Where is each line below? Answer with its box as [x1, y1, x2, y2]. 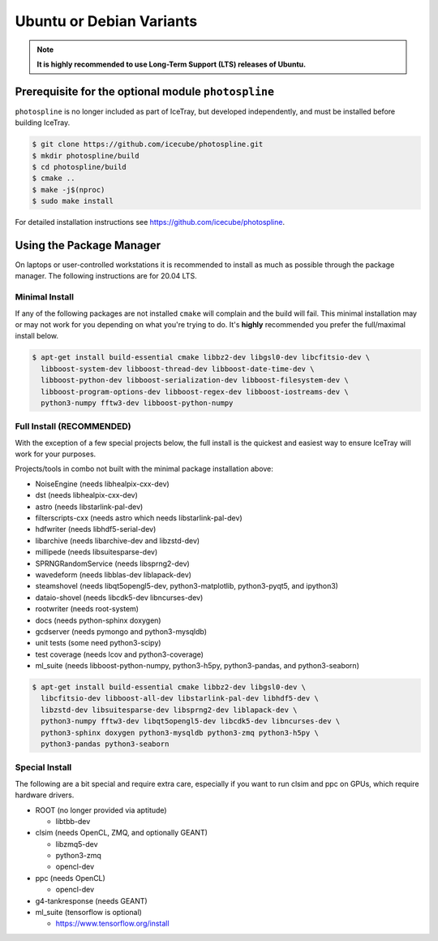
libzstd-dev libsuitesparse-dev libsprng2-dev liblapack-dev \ [41, 705, 298, 714]
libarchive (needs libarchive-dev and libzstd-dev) [35, 536, 200, 546]
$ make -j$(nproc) [32, 185, 105, 194]
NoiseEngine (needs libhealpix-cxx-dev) [35, 479, 170, 489]
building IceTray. [15, 118, 71, 127]
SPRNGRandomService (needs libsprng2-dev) [35, 559, 190, 568]
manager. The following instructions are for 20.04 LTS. [15, 271, 198, 281]
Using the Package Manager [15, 238, 161, 252]
